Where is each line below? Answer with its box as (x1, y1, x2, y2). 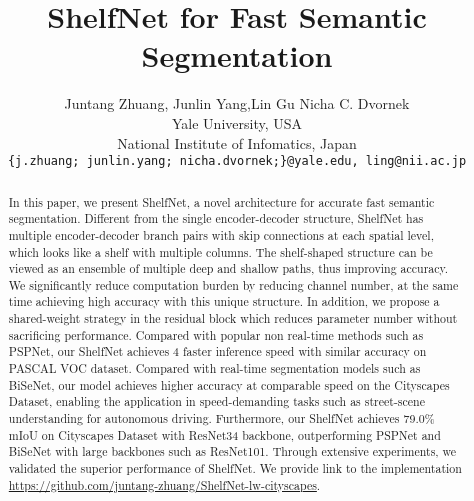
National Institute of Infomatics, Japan (117, 132, 357, 153)
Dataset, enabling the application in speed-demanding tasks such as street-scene (8, 393, 426, 410)
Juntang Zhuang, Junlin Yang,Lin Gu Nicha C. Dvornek (64, 93, 410, 114)
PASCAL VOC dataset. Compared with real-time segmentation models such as (8, 360, 421, 377)
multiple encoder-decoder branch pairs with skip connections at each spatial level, (8, 226, 434, 243)
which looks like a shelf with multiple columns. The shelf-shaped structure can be (8, 243, 433, 260)
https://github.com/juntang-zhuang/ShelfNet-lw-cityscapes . (8, 476, 321, 493)
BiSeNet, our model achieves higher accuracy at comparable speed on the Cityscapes (8, 376, 450, 393)
